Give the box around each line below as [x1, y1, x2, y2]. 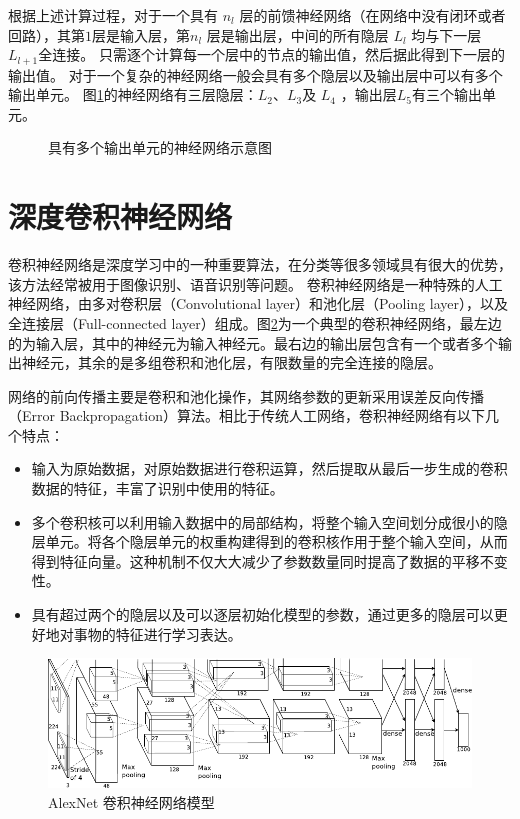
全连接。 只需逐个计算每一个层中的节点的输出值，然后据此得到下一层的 [38, 44, 505, 65]
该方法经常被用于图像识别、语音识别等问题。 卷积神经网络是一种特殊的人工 [8, 273, 503, 294]
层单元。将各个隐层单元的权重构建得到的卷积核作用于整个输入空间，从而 [31, 531, 508, 552]
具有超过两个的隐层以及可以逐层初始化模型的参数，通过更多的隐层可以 [31, 604, 494, 625]
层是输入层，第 [92, 24, 190, 45]
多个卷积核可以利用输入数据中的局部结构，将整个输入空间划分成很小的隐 [31, 511, 508, 532]
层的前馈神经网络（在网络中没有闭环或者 [239, 5, 506, 25]
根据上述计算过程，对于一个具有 [8, 5, 218, 25]
